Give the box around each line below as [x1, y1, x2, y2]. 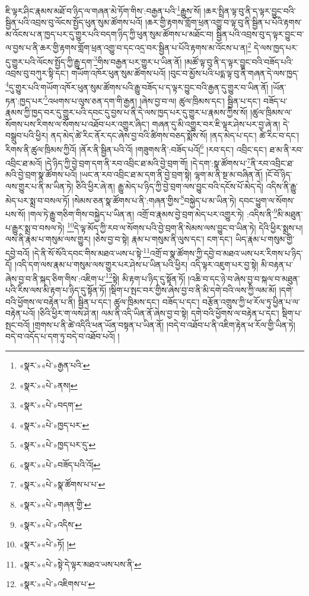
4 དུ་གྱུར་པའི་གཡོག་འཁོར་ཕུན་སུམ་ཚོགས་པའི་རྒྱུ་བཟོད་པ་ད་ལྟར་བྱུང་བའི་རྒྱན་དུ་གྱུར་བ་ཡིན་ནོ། [5, 79, 269, 93]
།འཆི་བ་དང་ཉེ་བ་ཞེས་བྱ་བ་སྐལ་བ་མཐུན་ [187, 272, 300, 284]
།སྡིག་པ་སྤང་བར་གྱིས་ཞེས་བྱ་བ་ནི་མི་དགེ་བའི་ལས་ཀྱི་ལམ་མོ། [109, 283, 277, 296]
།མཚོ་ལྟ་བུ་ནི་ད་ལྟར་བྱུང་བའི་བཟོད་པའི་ [184, 55, 294, 68]
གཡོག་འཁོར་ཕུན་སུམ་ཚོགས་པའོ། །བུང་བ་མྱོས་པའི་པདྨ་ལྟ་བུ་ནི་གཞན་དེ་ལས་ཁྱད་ [71, 66, 299, 79]
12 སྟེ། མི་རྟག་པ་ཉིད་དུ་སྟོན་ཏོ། [105, 270, 186, 284]
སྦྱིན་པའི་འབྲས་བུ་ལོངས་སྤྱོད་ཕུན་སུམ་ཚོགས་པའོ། [5, 16, 143, 28]
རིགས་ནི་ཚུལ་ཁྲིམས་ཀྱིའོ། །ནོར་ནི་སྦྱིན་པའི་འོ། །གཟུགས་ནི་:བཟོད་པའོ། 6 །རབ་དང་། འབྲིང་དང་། [5, 141, 267, 155]
